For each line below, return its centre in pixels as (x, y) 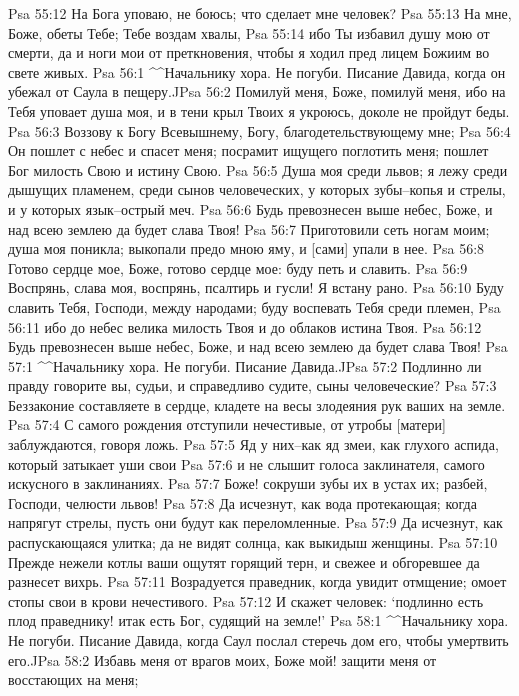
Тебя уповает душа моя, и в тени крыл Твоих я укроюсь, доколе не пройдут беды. (259, 110)
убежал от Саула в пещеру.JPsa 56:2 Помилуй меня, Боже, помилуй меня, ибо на (257, 91)
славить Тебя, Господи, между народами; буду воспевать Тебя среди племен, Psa (254, 306)
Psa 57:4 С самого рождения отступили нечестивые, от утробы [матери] (227, 424)
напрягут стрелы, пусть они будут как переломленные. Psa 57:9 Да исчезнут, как (255, 522)
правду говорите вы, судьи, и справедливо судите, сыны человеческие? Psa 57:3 (252, 385)
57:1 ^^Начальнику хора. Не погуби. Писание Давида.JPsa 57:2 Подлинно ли (245, 365)
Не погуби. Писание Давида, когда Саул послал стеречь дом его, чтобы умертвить (258, 640)
